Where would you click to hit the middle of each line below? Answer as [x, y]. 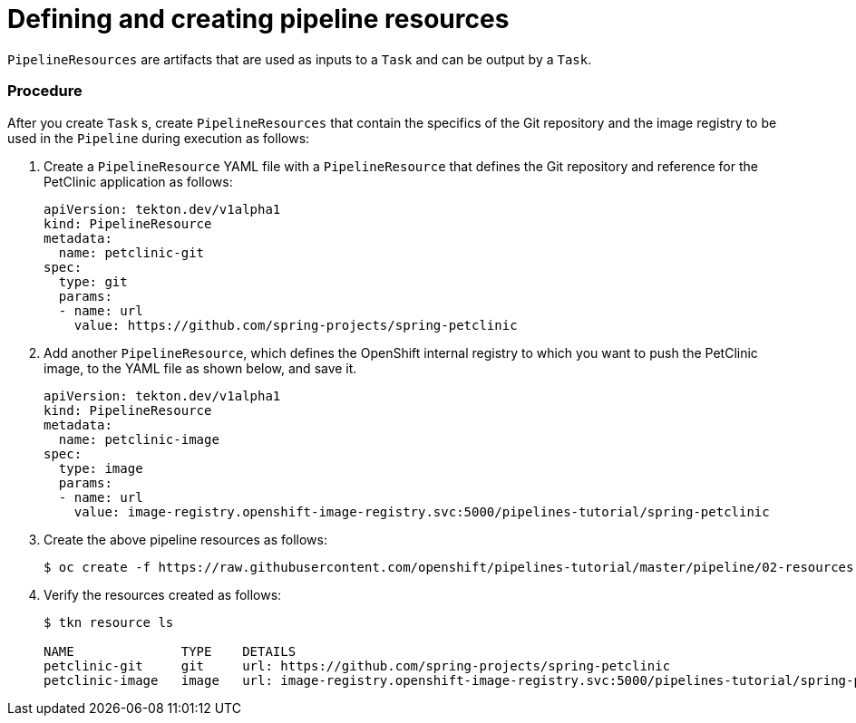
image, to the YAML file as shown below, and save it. [200, 368]
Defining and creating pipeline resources [258, 19]
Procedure [45, 91]
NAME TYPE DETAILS [170, 651]
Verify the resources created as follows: [163, 594]
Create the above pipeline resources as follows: [185, 539]
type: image [101, 468]
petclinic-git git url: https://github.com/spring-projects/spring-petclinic [357, 665]
